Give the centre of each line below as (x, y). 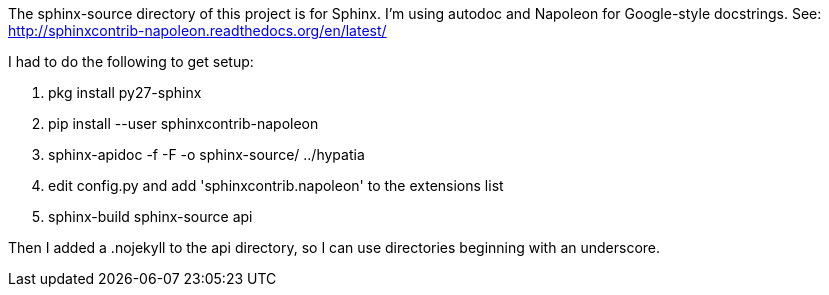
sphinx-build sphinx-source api (150, 216)
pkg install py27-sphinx (125, 92)
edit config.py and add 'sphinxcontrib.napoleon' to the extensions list (276, 185)
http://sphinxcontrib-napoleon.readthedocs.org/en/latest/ (197, 30)
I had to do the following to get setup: (131, 61)
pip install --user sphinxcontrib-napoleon (183, 123)
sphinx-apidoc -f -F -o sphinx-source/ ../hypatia (206, 154)
